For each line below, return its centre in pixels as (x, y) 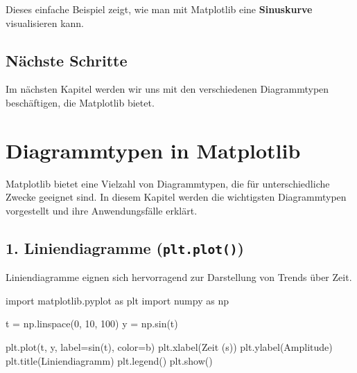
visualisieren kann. (45, 22)
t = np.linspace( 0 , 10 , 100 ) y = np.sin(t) (92, 324)
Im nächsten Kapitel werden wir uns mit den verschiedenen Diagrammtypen (167, 89)
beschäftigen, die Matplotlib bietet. (80, 102)
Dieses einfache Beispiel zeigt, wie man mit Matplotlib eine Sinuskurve (159, 9)
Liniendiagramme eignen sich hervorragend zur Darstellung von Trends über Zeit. (179, 277)
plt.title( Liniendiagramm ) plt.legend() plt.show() (109, 360)
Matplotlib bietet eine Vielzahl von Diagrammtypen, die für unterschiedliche (168, 183)
